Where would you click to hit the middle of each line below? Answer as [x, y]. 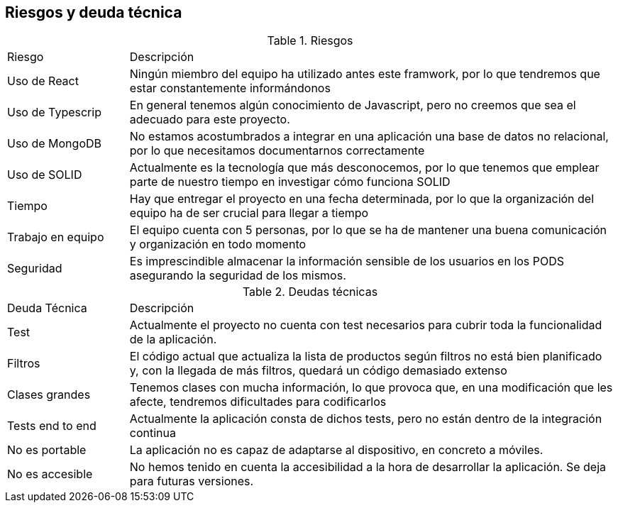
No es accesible [50, 474]
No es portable [47, 450]
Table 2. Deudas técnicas [310, 292]
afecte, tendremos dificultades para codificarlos [258, 402]
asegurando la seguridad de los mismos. [238, 276]
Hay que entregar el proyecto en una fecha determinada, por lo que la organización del [362, 199]
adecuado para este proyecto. [210, 120]
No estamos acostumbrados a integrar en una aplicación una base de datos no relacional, [369, 137]
